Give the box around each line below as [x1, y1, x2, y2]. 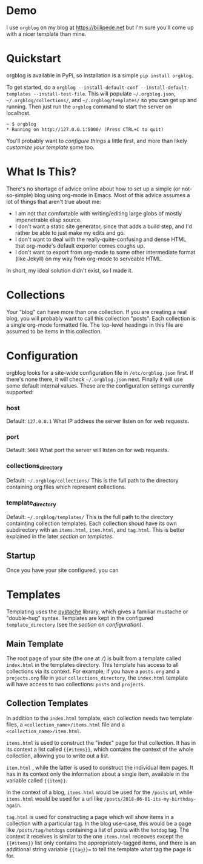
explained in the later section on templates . [6, 533, 114, 540]
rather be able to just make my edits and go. [15, 229, 125, 236]
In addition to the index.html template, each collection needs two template [6, 714, 192, 722]
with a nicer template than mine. [6, 30, 87, 37]
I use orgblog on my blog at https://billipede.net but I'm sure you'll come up [6, 24, 194, 31]
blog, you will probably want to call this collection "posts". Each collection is [6, 315, 196, 322]
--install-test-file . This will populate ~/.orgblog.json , [33, 89, 176, 97]
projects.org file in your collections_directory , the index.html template [6, 674, 188, 681]
